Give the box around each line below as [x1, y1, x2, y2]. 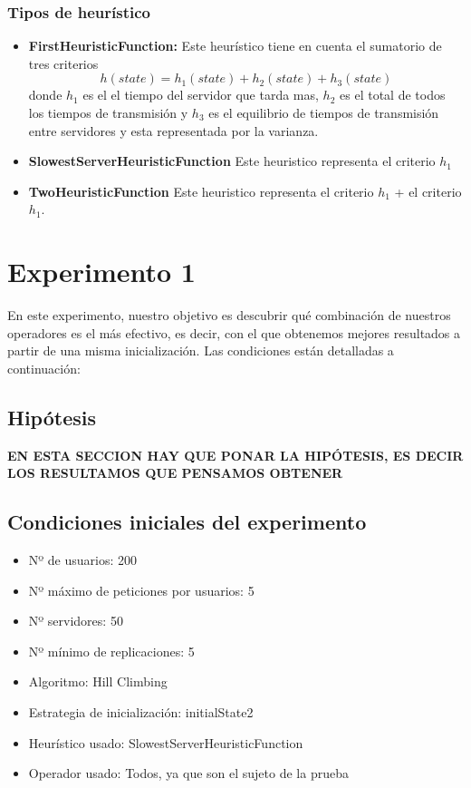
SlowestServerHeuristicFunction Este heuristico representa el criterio [28, 151, 436, 170]
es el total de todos [340, 85, 446, 104]
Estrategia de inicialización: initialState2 [28, 703, 254, 722]
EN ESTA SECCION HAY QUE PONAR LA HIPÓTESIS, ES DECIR [7, 445, 464, 464]
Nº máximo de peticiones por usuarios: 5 [28, 580, 255, 599]
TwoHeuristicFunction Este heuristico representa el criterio [28, 181, 374, 200]
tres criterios [28, 54, 99, 73]
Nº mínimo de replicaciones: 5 [28, 641, 195, 660]
